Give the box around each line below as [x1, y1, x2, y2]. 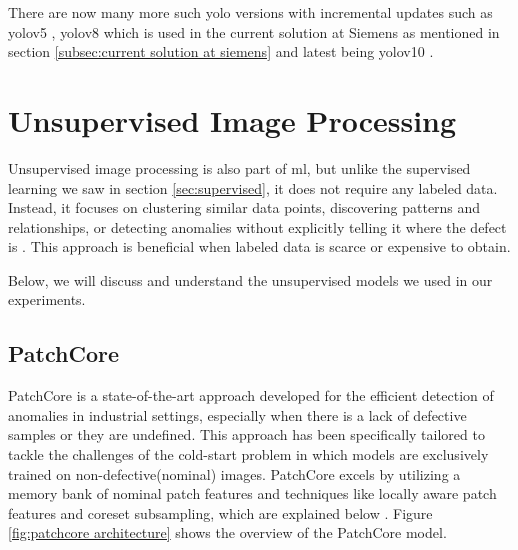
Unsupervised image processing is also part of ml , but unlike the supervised [8, 157, 471, 178]
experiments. [8, 289, 86, 310]
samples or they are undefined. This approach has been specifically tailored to [8, 424, 485, 445]
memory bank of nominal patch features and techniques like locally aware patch [8, 483, 497, 504]
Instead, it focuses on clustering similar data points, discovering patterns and [8, 197, 481, 218]
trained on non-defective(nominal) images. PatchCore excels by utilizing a [8, 463, 461, 484]
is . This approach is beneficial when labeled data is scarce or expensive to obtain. [8, 236, 511, 257]
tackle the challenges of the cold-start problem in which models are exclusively [8, 444, 489, 465]
